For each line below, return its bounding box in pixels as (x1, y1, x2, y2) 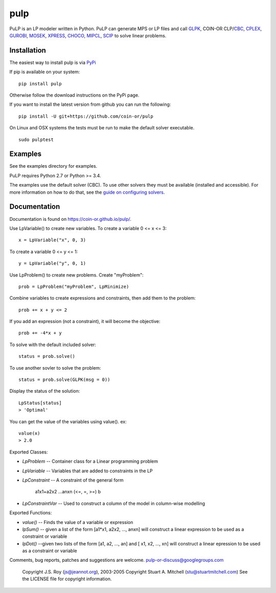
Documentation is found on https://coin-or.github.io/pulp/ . (9, 216, 131, 222)
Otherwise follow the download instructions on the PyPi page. (9, 92, 140, 98)
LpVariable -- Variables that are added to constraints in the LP (22, 468, 153, 474)
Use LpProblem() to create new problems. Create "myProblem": (9, 271, 144, 278)
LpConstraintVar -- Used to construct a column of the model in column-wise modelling (22, 500, 205, 506)
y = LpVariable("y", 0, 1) (18, 261, 86, 266)
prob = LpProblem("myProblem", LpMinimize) (18, 284, 129, 289)
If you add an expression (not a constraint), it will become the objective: (9, 318, 160, 325)
